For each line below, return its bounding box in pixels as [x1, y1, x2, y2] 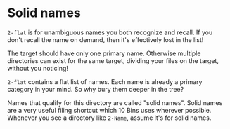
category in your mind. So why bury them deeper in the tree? [7, 85, 184, 93]
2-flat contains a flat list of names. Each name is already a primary [7, 77, 203, 86]
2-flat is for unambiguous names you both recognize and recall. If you [7, 28, 213, 36]
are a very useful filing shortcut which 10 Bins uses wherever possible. [7, 106, 212, 114]
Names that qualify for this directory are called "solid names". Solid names [7, 98, 223, 107]
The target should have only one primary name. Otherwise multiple [7, 49, 201, 57]
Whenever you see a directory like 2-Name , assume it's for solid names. [7, 114, 212, 122]
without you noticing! [7, 64, 69, 72]
